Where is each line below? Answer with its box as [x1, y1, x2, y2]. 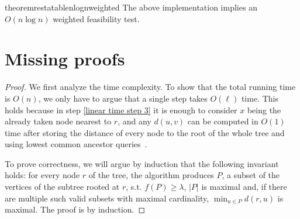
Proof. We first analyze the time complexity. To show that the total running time [5, 81, 296, 93]
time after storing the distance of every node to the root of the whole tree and [5, 126, 285, 138]
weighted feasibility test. [53, 12, 140, 25]
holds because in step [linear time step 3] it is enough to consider [5, 103, 237, 116]
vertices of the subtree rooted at [5, 180, 120, 193]
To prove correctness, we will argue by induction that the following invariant [5, 157, 279, 169]
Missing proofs [5, 47, 125, 71]
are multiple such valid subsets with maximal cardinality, [5, 192, 209, 204]
